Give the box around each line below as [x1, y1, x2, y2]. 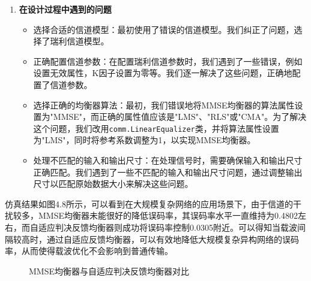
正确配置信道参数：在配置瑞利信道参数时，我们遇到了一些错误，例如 [33, 55, 303, 67]
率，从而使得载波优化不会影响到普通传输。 [5, 244, 173, 257]
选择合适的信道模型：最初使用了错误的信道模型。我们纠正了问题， [33, 23, 294, 35]
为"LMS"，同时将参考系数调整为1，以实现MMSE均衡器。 [33, 134, 256, 146]
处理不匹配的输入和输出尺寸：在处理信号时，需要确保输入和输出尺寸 [33, 154, 303, 166]
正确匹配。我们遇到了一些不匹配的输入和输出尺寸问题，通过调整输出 [33, 165, 303, 178]
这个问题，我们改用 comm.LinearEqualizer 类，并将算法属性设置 [33, 122, 279, 134]
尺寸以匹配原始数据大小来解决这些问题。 [33, 177, 193, 190]
